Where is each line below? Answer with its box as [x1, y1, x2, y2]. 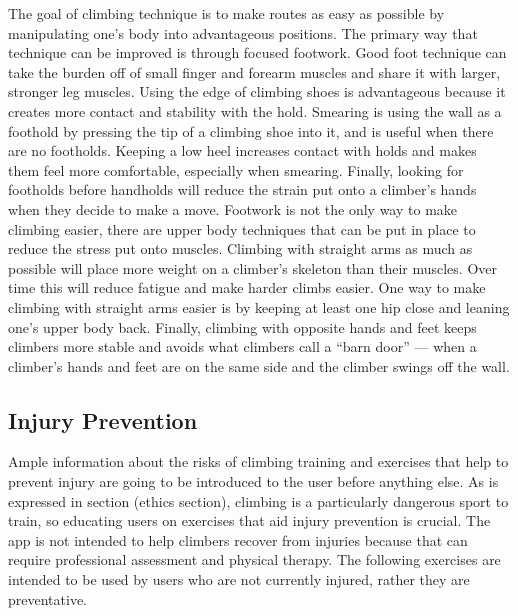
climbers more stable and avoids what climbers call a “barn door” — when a [8, 336, 477, 357]
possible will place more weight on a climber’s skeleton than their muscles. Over [8, 257, 498, 278]
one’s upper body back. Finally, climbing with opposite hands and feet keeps [8, 316, 477, 337]
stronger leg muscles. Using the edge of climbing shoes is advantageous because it [8, 81, 506, 102]
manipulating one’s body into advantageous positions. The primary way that [8, 22, 478, 43]
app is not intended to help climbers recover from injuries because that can [8, 529, 468, 550]
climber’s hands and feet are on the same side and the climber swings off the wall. [8, 355, 510, 376]
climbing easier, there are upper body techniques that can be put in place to [8, 218, 476, 239]
